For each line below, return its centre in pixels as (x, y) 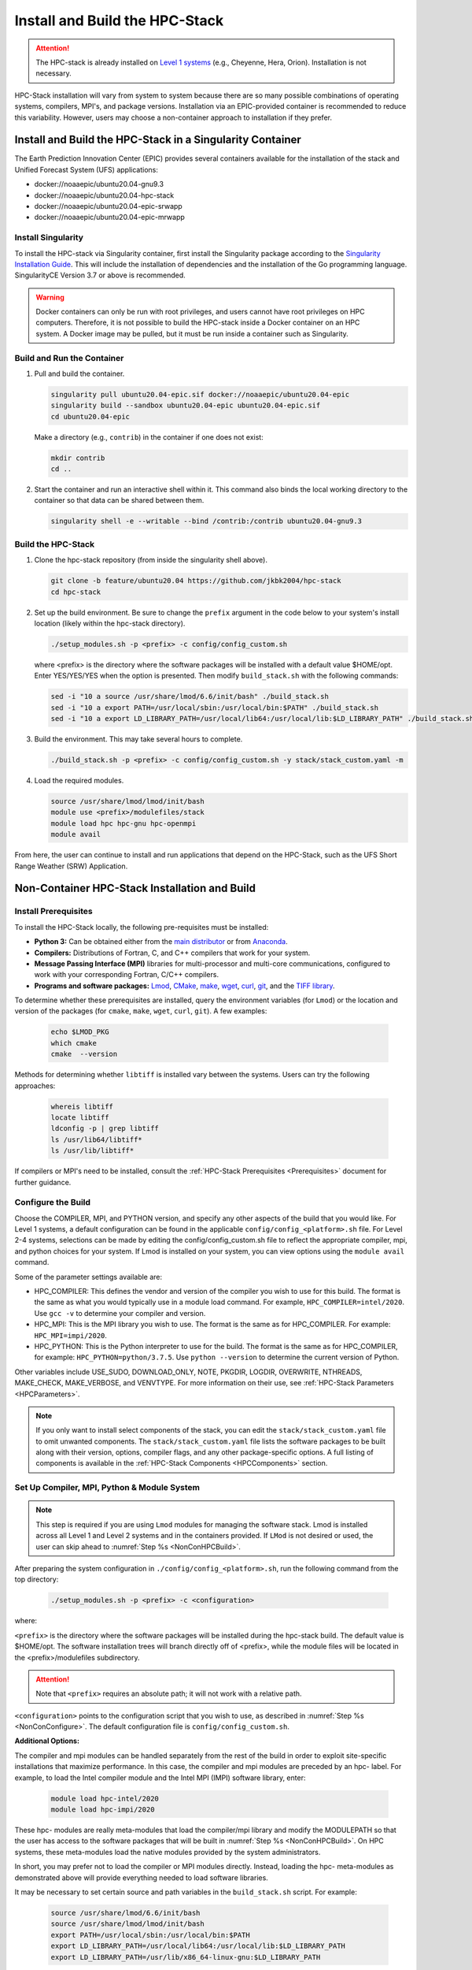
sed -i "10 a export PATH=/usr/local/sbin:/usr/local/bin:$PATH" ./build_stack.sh (215, 708)
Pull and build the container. (79, 374)
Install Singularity (49, 238)
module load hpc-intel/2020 (105, 1798)
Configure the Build (52, 1202)
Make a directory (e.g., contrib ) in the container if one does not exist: (149, 437)
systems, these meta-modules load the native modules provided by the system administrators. (168, 1852)
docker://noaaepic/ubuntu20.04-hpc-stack (104, 195)
